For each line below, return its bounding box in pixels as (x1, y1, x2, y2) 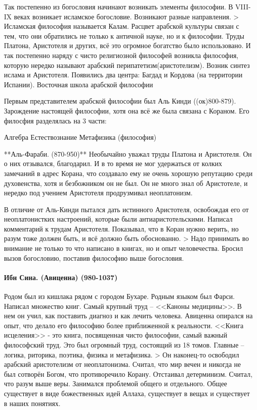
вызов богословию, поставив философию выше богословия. (4, 252, 184, 263)
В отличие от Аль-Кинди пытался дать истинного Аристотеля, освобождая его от (4, 204, 249, 214)
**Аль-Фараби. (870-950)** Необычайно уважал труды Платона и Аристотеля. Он (4, 148, 252, 159)
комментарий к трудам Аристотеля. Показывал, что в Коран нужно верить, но (4, 223, 239, 234)
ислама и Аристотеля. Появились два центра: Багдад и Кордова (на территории (4, 69, 243, 80)
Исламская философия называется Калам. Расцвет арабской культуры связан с (4, 21, 239, 31)
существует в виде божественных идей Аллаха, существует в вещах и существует (4, 388, 250, 398)
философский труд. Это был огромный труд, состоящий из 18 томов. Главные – (4, 340, 245, 350)
